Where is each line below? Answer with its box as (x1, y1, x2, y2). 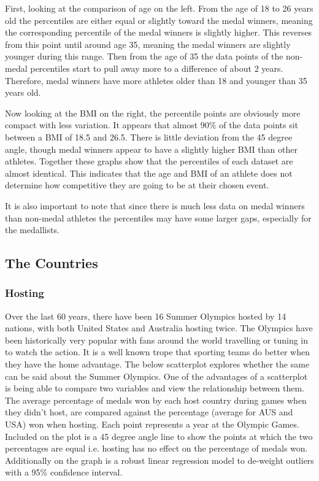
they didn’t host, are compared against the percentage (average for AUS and (5, 406, 293, 418)
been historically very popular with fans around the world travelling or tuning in (5, 333, 309, 346)
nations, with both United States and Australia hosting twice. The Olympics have (5, 321, 313, 334)
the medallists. (5, 223, 60, 236)
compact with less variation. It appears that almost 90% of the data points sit (5, 118, 299, 131)
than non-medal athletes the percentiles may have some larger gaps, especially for (5, 211, 312, 224)
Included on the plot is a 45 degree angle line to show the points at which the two (5, 429, 313, 442)
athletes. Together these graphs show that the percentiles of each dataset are (5, 155, 293, 167)
